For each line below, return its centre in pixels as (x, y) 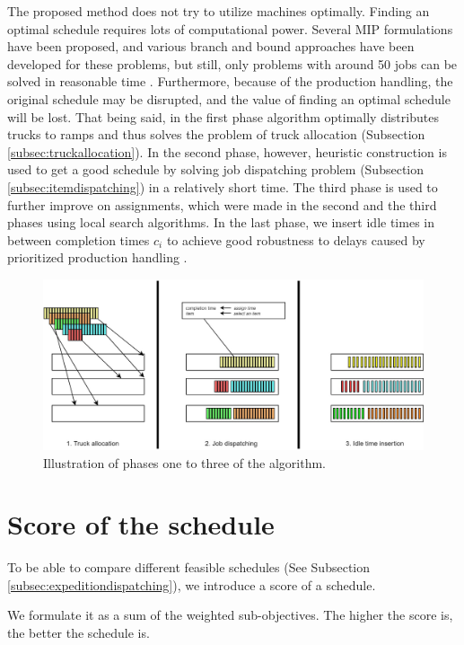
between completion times (79, 239)
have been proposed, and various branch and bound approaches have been (211, 46)
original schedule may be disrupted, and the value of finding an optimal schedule (229, 98)
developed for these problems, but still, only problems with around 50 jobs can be (232, 63)
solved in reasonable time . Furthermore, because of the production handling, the (230, 81)
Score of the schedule (141, 524)
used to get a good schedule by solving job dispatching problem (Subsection (216, 169)
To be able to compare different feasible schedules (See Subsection (189, 567)
